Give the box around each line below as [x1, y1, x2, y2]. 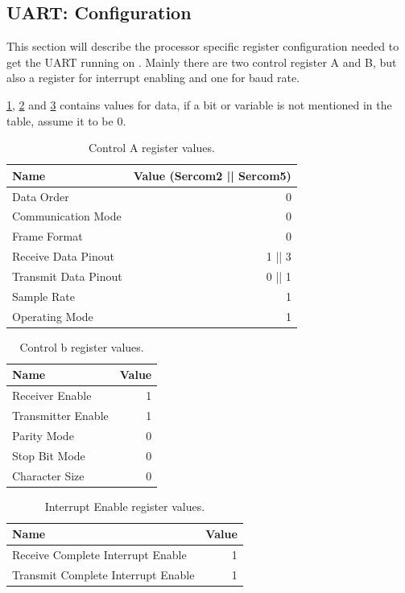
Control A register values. [88, 139, 215, 156]
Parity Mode [12, 426, 74, 443]
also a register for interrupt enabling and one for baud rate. [6, 69, 300, 86]
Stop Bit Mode [12, 447, 85, 463]
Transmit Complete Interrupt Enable [12, 566, 195, 583]
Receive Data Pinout [12, 248, 114, 265]
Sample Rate [12, 287, 75, 304]
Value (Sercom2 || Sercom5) [133, 167, 291, 183]
